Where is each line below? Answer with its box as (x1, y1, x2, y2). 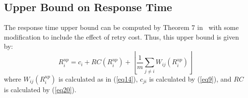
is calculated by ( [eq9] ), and (149, 73, 232, 84)
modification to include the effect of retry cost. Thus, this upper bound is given (4, 31, 239, 42)
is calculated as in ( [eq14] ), (58, 73, 138, 84)
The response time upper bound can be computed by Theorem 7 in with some (4, 22, 239, 32)
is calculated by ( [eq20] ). (4, 84, 76, 94)
